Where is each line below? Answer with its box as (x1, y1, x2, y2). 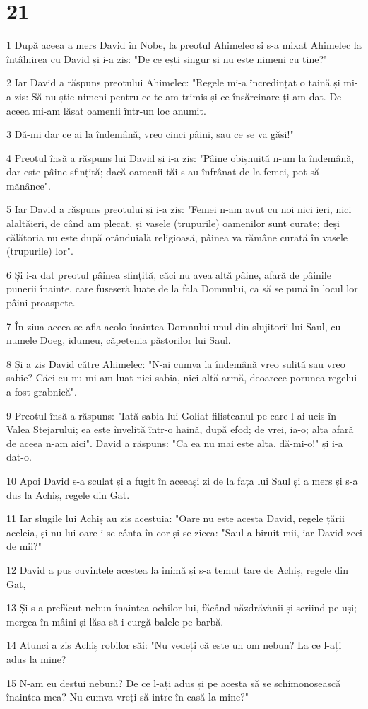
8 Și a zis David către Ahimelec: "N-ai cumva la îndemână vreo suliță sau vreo (6, 356, 345, 371)
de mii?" (6, 538, 42, 553)
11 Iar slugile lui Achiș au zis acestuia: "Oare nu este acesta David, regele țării (6, 511, 345, 526)
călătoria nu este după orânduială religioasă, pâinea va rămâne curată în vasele (6, 229, 348, 244)
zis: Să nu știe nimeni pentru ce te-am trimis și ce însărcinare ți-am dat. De (14, 88, 342, 103)
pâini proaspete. (6, 295, 76, 310)
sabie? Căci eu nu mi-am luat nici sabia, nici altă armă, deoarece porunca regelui (6, 370, 357, 385)
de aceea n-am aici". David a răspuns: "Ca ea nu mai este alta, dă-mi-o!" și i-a (6, 435, 343, 450)
